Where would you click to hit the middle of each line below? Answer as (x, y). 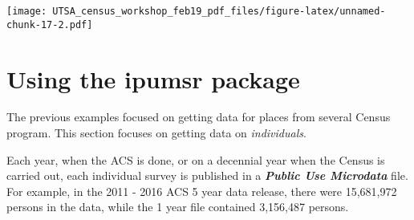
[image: (27, 11)
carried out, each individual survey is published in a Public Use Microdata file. (207, 175)
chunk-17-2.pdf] (50, 24)
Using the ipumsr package (153, 78)
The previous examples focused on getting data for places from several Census (199, 117)
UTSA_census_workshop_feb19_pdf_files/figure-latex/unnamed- (219, 11)
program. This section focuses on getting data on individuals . (156, 133)
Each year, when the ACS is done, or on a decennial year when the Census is (196, 159)
